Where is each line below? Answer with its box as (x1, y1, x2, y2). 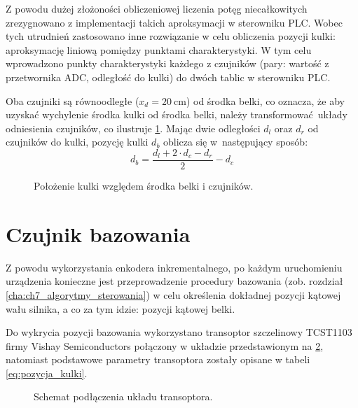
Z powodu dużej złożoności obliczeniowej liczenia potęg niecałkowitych (6, 1, 308, 15)
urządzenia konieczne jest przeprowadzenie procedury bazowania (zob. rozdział (6, 274, 343, 288)
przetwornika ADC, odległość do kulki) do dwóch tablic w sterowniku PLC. (6, 69, 331, 84)
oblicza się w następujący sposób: (163, 134, 308, 149)
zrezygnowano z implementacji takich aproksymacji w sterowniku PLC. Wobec (6, 15, 343, 29)
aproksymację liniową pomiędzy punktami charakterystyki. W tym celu (6, 42, 312, 57)
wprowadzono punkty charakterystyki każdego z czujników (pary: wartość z (6, 56, 329, 71)
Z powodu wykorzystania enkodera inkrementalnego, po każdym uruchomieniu (6, 260, 343, 274)
